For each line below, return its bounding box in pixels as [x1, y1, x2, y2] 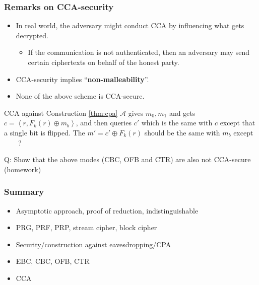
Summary [4, 185, 44, 198]
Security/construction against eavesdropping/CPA [16, 239, 171, 249]
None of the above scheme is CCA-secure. [16, 91, 145, 101]
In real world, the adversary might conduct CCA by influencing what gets [16, 20, 244, 31]
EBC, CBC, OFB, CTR [16, 256, 90, 266]
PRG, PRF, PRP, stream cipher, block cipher [16, 222, 157, 233]
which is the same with [141, 117, 213, 128]
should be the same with [144, 127, 220, 137]
